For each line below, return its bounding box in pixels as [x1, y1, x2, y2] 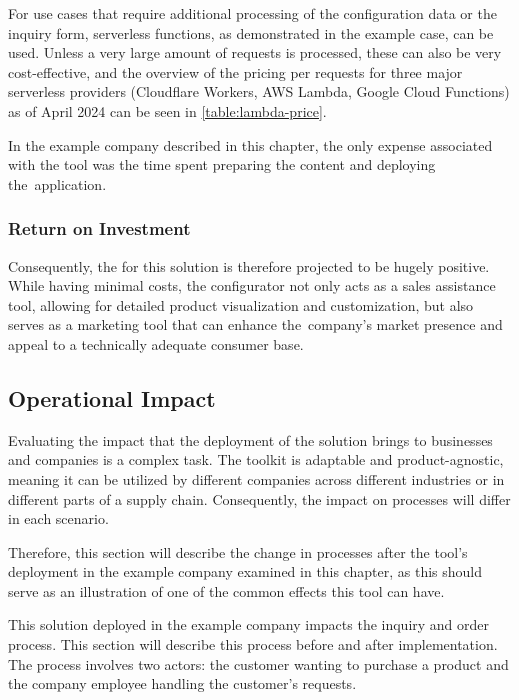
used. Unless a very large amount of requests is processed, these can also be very [8, 42, 502, 63]
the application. [8, 173, 107, 194]
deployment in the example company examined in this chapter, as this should [8, 561, 483, 582]
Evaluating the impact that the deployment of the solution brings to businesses [8, 429, 493, 450]
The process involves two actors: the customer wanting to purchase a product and [8, 653, 509, 674]
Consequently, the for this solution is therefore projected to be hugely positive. [8, 255, 490, 276]
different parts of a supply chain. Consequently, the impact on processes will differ [8, 488, 511, 509]
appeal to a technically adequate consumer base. [8, 333, 304, 354]
